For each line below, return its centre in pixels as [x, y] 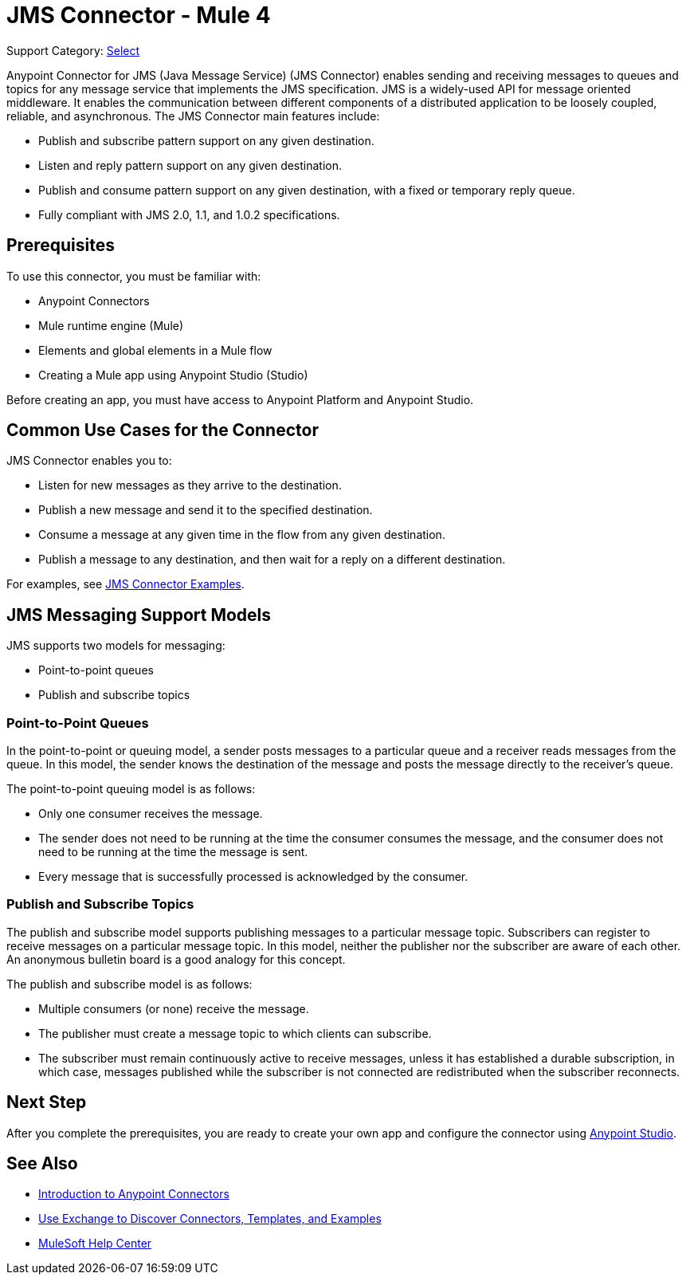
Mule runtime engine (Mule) [111, 325]
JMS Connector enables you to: [89, 461]
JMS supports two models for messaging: [116, 646]
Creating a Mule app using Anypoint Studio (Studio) [173, 375]
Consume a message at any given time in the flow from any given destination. [242, 535]
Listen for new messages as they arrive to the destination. [190, 485]
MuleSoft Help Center [95, 1244]
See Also [42, 1164]
